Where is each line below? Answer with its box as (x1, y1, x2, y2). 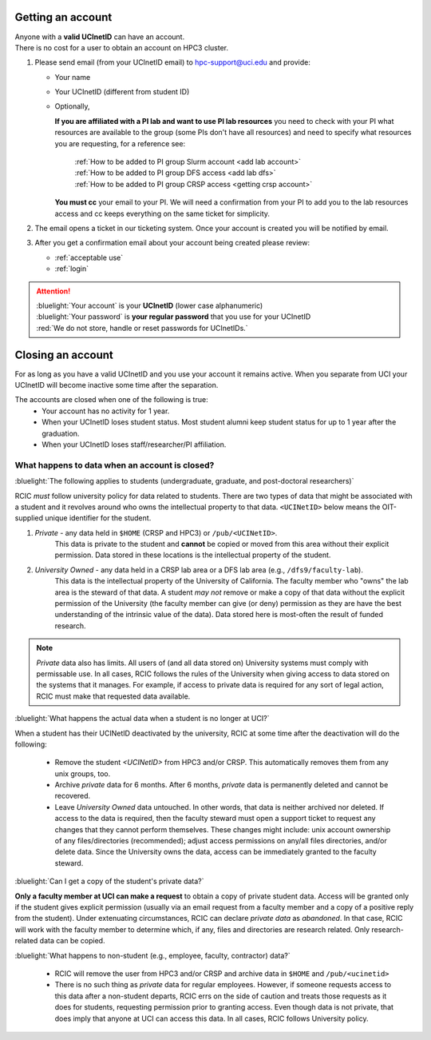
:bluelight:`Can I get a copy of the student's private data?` (14, 876, 204, 887)
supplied (14, 513, 44, 523)
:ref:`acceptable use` (54, 253, 124, 262)
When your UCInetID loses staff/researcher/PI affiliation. (42, 440, 227, 449)
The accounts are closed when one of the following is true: (14, 395, 208, 404)
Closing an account (14, 348, 113, 361)
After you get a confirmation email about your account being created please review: (34, 238, 310, 248)
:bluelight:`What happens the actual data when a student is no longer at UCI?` (14, 714, 270, 723)
